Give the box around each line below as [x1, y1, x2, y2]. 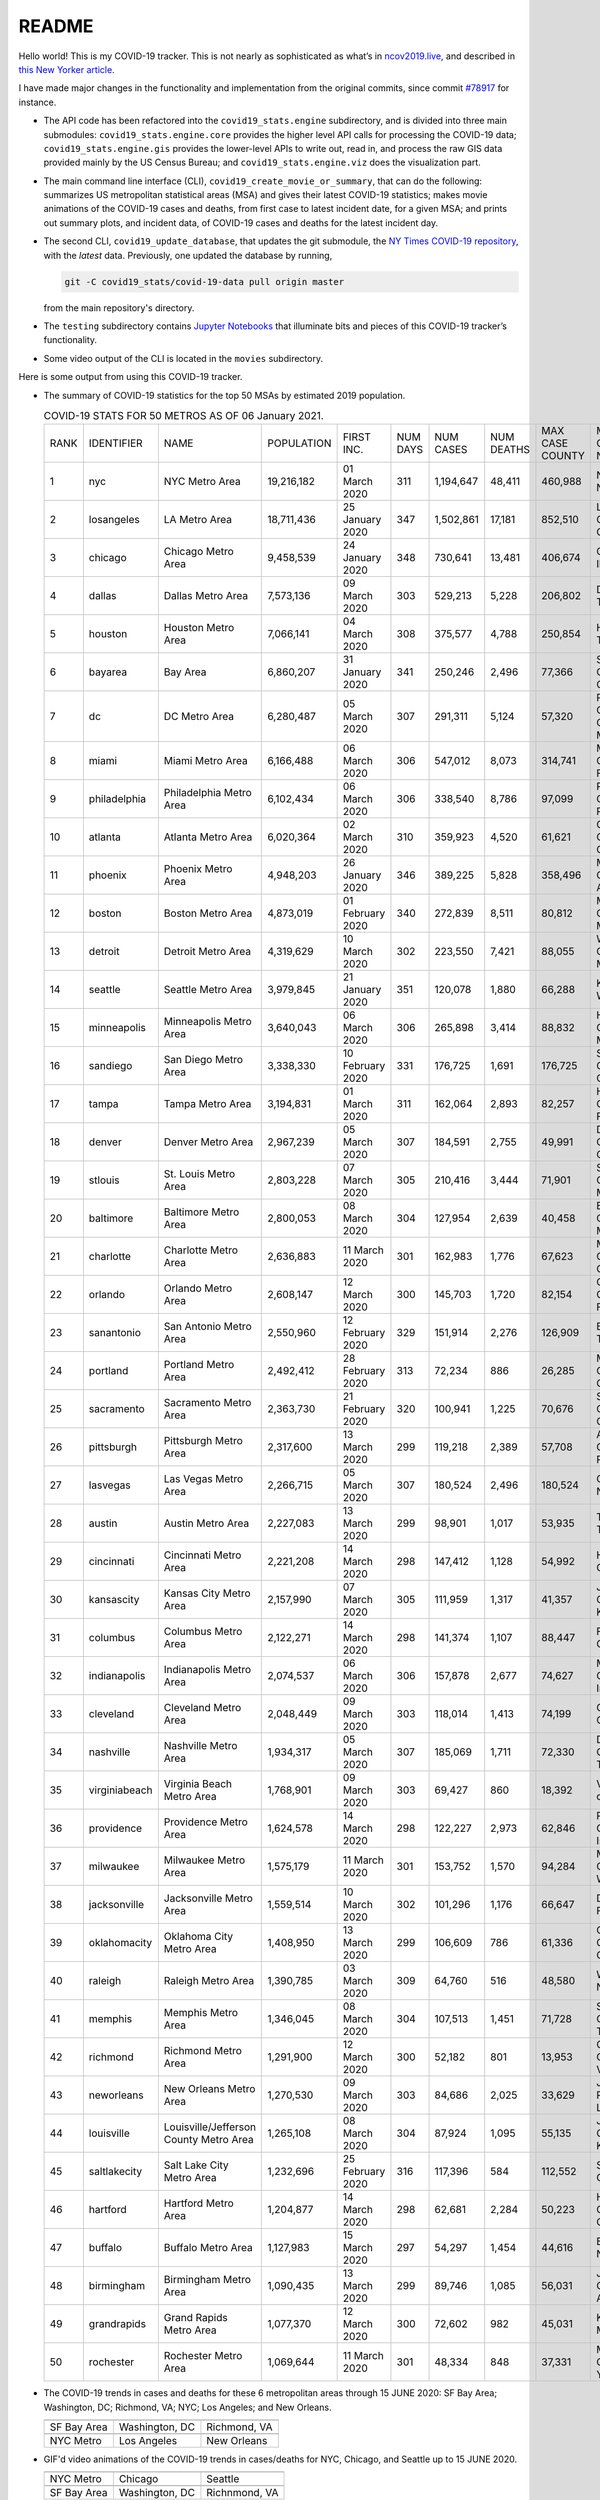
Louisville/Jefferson [163, 2120, 257, 2134]
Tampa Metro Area [163, 1097, 252, 1111]
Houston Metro [163, 621, 235, 635]
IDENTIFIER [88, 436, 144, 450]
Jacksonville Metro [163, 1891, 254, 1905]
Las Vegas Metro [163, 1472, 244, 1486]
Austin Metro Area [163, 1516, 250, 1530]
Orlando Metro [163, 1281, 233, 1295]
